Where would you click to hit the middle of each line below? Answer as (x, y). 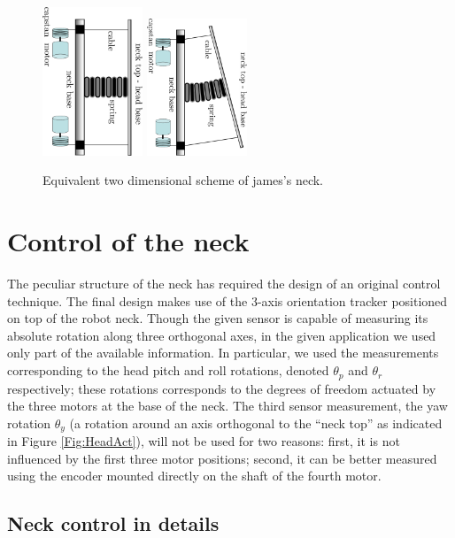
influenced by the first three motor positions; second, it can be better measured (222, 458)
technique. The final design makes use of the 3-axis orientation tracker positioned (227, 300)
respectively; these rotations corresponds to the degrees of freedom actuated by (222, 388)
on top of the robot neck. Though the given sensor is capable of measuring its (218, 318)
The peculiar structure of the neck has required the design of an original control (224, 284)
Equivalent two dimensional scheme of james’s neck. (183, 180)
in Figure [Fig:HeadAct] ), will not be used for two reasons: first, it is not (204, 441)
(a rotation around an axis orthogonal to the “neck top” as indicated (256, 423)
